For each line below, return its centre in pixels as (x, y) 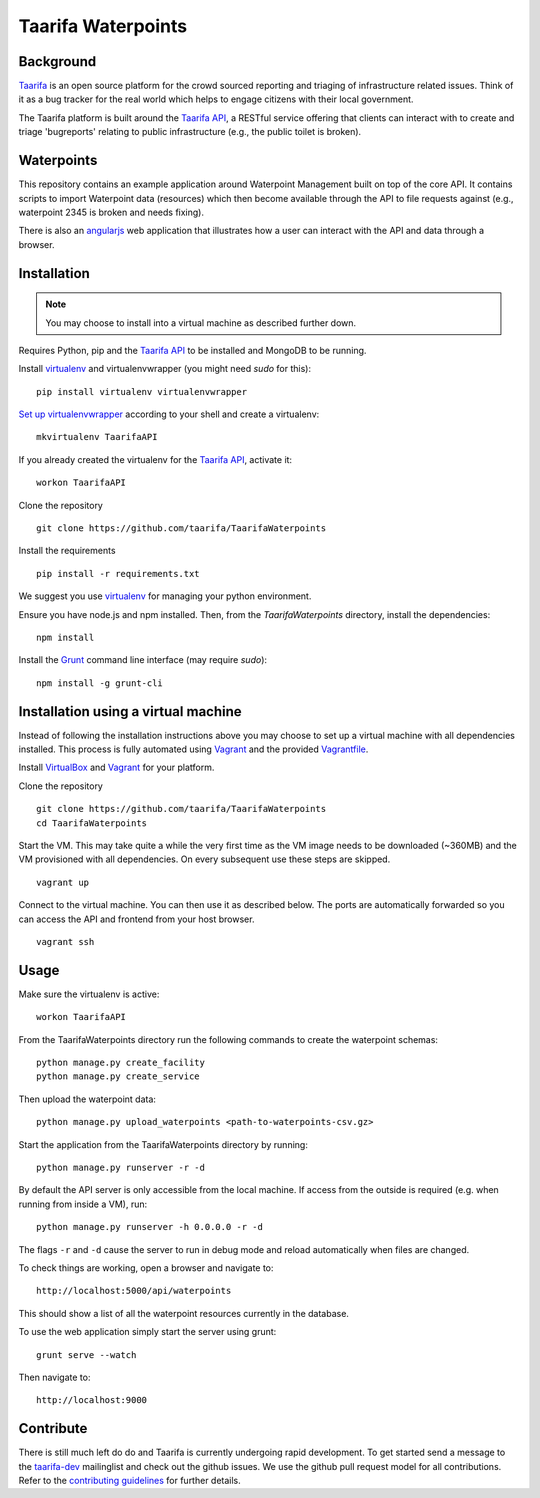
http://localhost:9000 (92, 1400)
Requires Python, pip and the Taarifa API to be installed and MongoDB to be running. (192, 350)
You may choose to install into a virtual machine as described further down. (201, 322)
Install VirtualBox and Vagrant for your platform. (116, 767)
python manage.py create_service (118, 1076)
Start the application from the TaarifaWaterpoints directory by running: (163, 1144)
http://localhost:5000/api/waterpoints (134, 1291)
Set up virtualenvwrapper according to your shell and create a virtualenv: (169, 414)
